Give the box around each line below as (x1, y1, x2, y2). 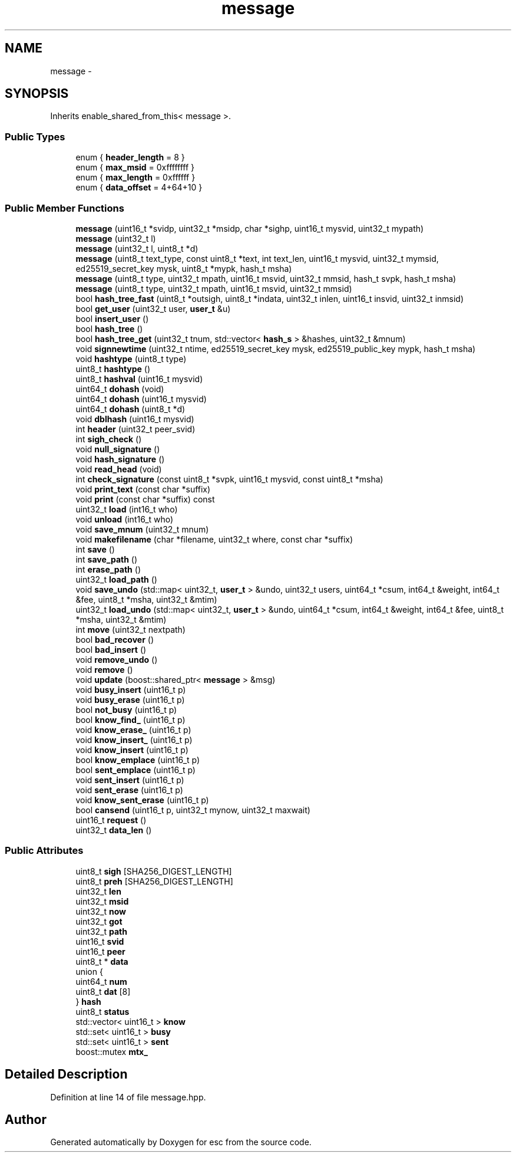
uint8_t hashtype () (75, 363, 151, 374)
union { (75, 966, 103, 977)
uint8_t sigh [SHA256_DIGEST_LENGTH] (75, 866, 232, 876)
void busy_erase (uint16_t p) (75, 694, 185, 705)
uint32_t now (75, 906, 127, 916)
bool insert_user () (75, 313, 149, 324)
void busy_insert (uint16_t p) (75, 684, 186, 695)
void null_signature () (75, 443, 160, 454)
